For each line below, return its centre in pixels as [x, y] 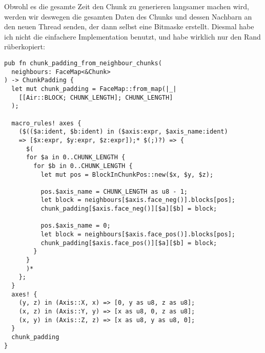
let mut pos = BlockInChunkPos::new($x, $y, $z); [127, 174]
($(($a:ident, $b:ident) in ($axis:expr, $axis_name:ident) [123, 132]
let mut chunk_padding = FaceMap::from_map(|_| [94, 89]
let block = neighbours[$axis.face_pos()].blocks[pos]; [138, 235]
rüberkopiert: [25, 47]
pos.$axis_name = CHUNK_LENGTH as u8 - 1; [114, 191]
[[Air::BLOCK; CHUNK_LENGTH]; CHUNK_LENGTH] [96, 97]
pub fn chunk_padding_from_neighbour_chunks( [83, 63]
